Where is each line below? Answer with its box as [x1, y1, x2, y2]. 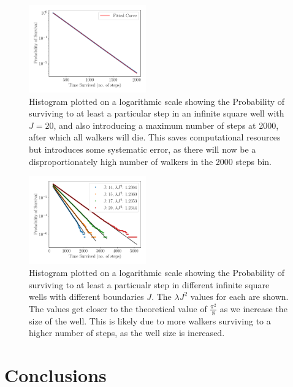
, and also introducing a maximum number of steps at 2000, [53, 118, 279, 131]
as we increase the [219, 302, 287, 315]
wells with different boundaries [29, 290, 144, 303]
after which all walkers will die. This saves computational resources [29, 131, 281, 144]
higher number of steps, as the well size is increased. [29, 326, 225, 339]
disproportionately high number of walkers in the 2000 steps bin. [29, 155, 272, 167]
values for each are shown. [190, 290, 289, 303]
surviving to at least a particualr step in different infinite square [29, 278, 270, 291]
